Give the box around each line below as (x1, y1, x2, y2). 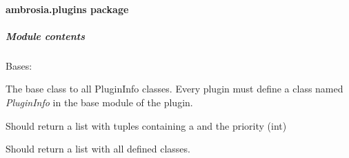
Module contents (6, 28, 85, 43)
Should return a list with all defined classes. (6, 141, 190, 156)
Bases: (6, 58, 32, 72)
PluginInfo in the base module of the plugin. (6, 95, 193, 109)
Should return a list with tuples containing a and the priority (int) (6, 118, 287, 132)
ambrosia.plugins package (6, 1, 129, 16)
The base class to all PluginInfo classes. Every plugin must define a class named (6, 81, 343, 96)
